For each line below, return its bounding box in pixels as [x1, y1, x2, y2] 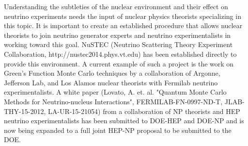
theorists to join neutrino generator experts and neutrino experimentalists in [4, 30, 231, 40]
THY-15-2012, [4, 106, 46, 116]
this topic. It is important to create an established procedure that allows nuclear [4, 20, 243, 31]
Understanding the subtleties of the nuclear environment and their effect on [4, 1, 228, 11]
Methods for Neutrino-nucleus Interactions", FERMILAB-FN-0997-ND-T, [4, 96, 223, 106]
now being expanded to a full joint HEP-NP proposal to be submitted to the [4, 125, 232, 135]
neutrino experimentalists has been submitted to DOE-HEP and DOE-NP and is [4, 115, 244, 126]
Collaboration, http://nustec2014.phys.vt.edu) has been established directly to [4, 49, 237, 59]
